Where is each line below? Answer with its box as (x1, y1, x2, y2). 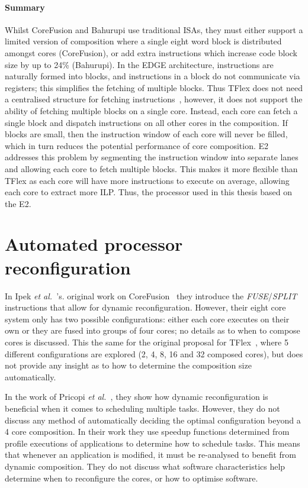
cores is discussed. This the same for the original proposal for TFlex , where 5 (5, 335, 288, 348)
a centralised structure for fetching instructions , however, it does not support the (5, 93, 303, 105)
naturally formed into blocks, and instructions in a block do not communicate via (5, 70, 300, 82)
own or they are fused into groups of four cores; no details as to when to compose (5, 324, 300, 337)
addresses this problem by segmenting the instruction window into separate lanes (5, 151, 299, 163)
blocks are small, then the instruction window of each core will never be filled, (5, 128, 288, 140)
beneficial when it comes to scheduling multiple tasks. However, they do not (5, 402, 280, 414)
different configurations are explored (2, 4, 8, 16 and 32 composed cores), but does (5, 347, 303, 360)
